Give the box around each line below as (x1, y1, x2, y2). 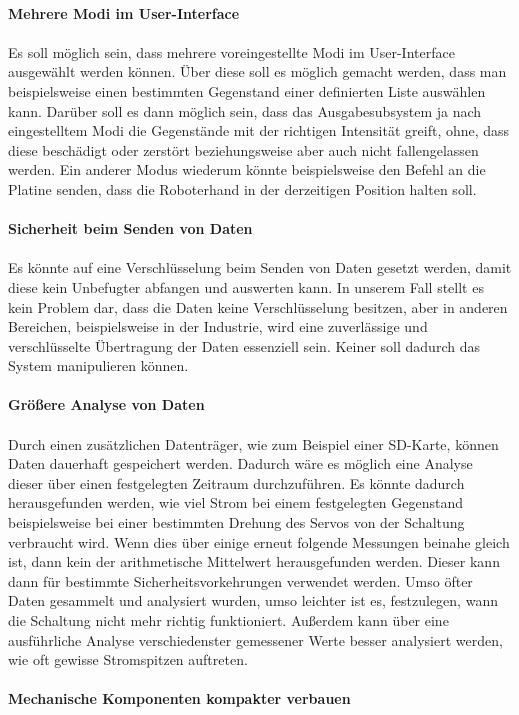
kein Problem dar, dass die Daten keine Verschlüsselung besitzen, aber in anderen (8, 296, 508, 317)
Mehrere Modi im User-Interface (8, 2, 240, 23)
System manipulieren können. (8, 355, 189, 376)
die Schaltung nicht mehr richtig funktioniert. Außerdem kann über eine (8, 610, 449, 630)
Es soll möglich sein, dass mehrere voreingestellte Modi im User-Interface (8, 41, 455, 62)
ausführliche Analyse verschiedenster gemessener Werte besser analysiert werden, (8, 629, 503, 650)
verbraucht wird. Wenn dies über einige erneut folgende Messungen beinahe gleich (8, 531, 510, 552)
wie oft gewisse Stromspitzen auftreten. (8, 649, 248, 670)
